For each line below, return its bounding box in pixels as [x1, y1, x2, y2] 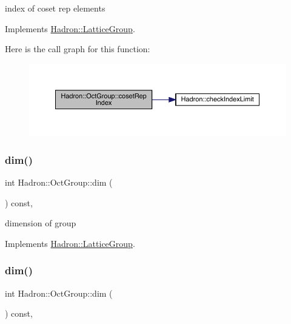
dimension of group [5, 217, 76, 229]
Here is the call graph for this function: [5, 42, 150, 55]
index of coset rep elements [5, 2, 105, 14]
